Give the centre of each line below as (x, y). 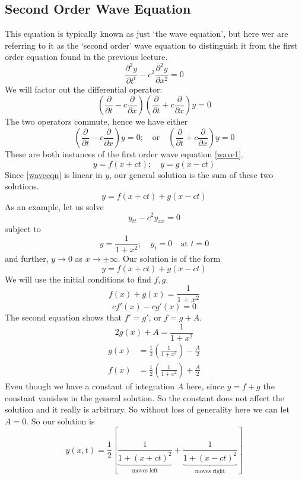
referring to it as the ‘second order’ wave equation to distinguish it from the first (151, 45)
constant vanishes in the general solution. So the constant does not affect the (144, 397)
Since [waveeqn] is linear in (54, 174)
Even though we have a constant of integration (90, 386)
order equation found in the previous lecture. (86, 57)
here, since (205, 386)
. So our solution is (61, 421)
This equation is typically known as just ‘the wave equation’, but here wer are (147, 34)
